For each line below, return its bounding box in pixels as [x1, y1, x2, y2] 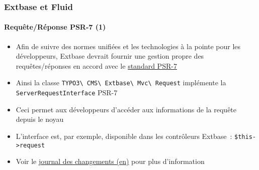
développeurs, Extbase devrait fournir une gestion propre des [16, 51, 204, 61]
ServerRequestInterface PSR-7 [16, 87, 118, 98]
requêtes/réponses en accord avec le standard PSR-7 [16, 60, 177, 71]
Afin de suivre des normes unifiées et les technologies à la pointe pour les [16, 41, 241, 51]
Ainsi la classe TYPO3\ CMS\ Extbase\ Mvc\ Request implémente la [16, 77, 226, 88]
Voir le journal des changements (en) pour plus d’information [16, 156, 205, 166]
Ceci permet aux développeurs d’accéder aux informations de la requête [16, 104, 237, 114]
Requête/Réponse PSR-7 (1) [4, 22, 106, 32]
